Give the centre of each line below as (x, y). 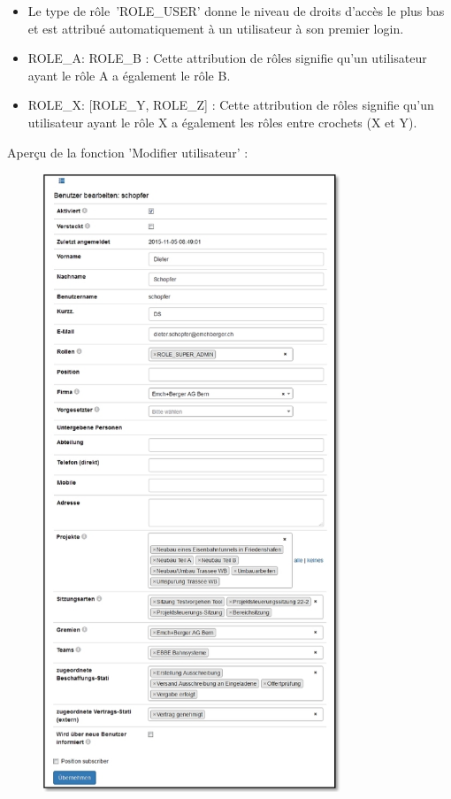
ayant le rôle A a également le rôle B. (129, 75)
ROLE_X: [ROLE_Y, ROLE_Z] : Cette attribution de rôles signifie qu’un (231, 105)
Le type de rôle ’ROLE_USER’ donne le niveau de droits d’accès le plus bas (236, 11)
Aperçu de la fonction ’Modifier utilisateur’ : (128, 152)
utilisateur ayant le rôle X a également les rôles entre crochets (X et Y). (222, 122)
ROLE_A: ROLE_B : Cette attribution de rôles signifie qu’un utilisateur (227, 58)
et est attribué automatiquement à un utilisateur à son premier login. (216, 28)
